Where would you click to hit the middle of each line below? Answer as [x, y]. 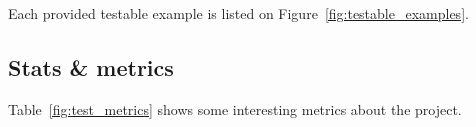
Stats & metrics [91, 66]
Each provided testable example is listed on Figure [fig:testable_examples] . [238, 13]
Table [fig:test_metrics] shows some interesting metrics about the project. [235, 108]
